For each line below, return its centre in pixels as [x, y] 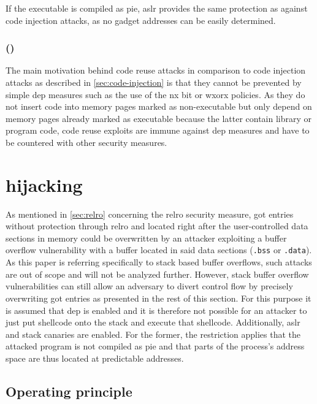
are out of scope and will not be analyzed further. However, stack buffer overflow [157, 274]
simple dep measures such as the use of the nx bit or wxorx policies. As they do [155, 94]
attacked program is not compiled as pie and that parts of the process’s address [155, 346]
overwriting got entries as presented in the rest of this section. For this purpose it [158, 298]
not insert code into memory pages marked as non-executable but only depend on [159, 106]
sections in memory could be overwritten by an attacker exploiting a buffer [146, 238]
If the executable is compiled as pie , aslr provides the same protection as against [157, 8]
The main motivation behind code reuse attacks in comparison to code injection [156, 70]
